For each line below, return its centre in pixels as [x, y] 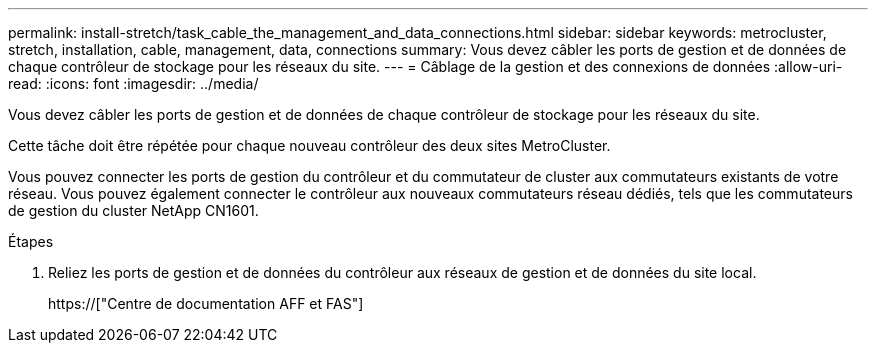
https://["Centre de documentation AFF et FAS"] [206, 303]
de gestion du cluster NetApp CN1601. [133, 210]
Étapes [31, 241]
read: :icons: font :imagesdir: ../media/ [133, 83]
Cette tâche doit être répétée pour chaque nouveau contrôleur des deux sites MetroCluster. [309, 145]
